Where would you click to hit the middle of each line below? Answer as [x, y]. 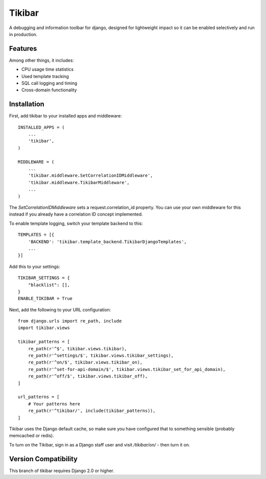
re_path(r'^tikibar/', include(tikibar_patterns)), [92, 411]
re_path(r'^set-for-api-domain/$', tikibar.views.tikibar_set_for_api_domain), [127, 369]
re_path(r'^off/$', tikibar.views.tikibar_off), [88, 376]
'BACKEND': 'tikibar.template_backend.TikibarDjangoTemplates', [107, 241]
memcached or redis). [32, 436]
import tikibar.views [44, 328]
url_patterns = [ [39, 397]
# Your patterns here [54, 404]
